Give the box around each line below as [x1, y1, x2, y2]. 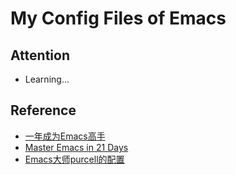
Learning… [24, 73, 70, 85]
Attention [10, 47, 70, 64]
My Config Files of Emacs [10, 7, 227, 30]
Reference [10, 102, 77, 119]
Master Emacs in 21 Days [24, 141, 129, 153]
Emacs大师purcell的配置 [24, 153, 125, 165]
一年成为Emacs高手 [24, 130, 106, 142]
